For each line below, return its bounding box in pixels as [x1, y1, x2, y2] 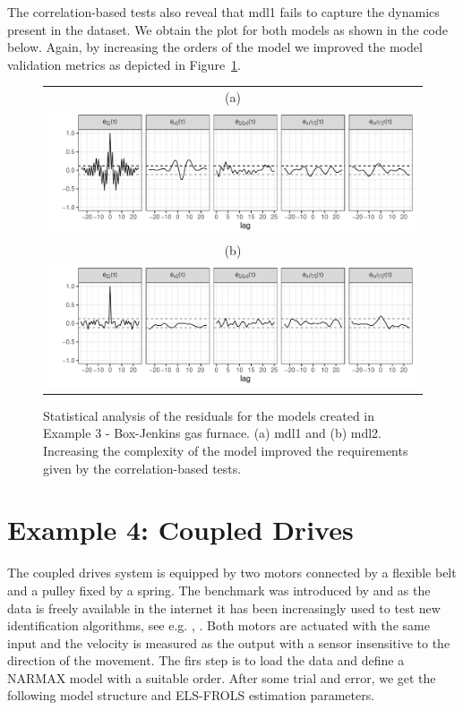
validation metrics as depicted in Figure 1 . [7, 55, 242, 73]
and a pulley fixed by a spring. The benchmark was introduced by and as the [7, 580, 431, 599]
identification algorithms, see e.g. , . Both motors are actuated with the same [7, 616, 430, 635]
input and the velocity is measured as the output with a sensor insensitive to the [7, 633, 450, 652]
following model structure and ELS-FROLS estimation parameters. [7, 686, 375, 705]
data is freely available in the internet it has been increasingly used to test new [7, 598, 441, 617]
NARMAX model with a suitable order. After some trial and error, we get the [7, 668, 436, 687]
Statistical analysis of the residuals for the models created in [43, 406, 375, 424]
